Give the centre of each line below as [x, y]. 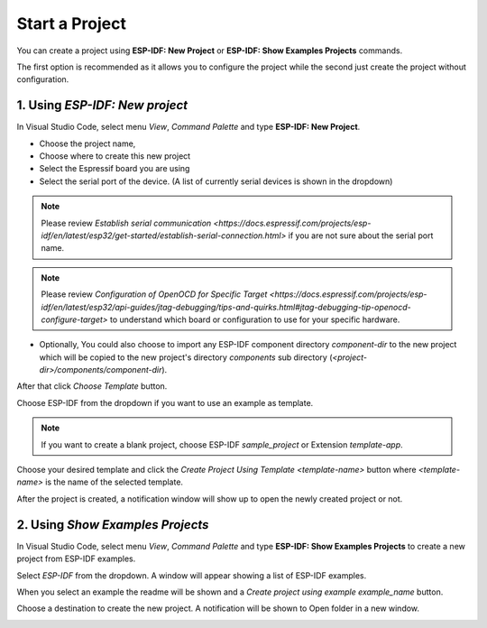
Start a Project [71, 23]
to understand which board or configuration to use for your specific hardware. [255, 319]
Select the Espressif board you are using [115, 169]
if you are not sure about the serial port [361, 235]
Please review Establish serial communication [126, 223]
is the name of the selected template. [115, 482]
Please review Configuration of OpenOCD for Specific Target [154, 294]
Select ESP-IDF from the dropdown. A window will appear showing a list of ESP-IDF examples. [192, 575]
